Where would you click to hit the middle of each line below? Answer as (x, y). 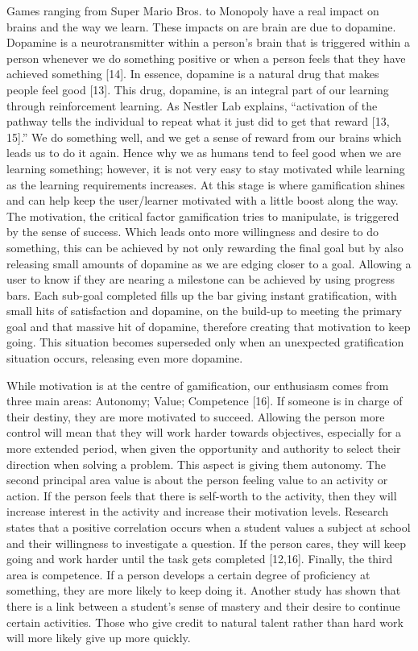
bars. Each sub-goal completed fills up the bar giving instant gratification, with (202, 294)
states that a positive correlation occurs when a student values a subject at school (209, 527)
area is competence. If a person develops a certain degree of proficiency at (188, 574)
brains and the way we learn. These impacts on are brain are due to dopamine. (201, 26)
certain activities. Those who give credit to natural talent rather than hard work (205, 622)
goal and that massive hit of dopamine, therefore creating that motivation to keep (209, 326)
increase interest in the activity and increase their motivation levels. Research (198, 511)
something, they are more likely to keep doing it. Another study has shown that (204, 590)
